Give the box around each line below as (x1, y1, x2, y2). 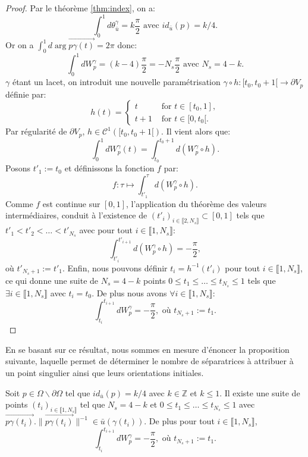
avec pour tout (79, 224, 133, 236)
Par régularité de (5, 125, 67, 137)
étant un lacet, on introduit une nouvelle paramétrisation (12, 76, 221, 88)
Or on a (5, 39, 34, 51)
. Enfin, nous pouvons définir (62, 261, 168, 274)
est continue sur (42, 197, 100, 209)
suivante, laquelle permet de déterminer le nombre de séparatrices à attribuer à (5, 355, 294, 367)
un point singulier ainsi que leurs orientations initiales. (5, 366, 204, 378)
